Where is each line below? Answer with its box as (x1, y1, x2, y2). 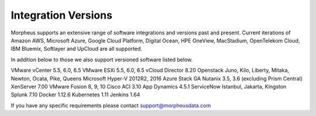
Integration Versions (11, 9, 112, 22)
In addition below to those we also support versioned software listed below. (11, 56, 193, 63)
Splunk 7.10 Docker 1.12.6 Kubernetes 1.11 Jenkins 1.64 (11, 91, 140, 99)
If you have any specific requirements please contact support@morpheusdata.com (11, 102, 211, 109)
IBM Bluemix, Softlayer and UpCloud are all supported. (11, 45, 143, 52)
